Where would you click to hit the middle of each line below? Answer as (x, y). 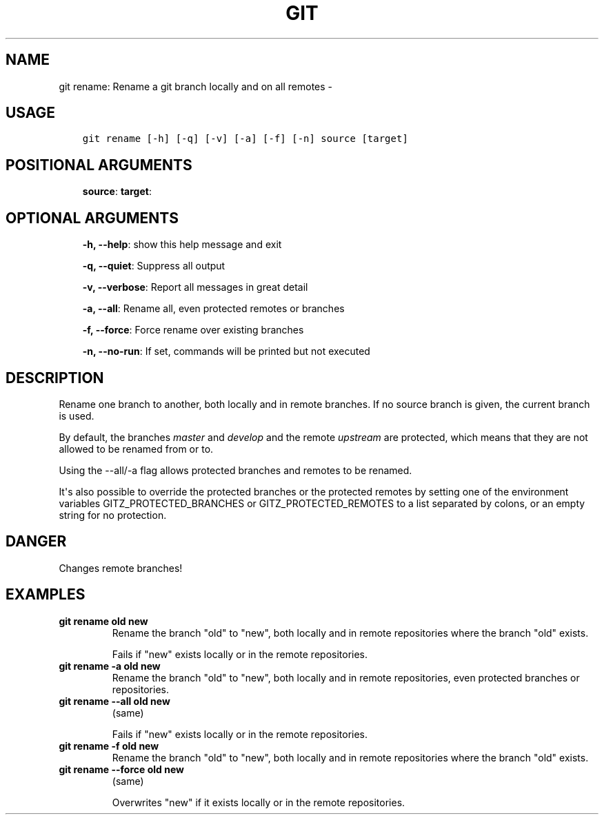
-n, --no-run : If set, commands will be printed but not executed (226, 351)
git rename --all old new (114, 701)
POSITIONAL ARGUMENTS (99, 165)
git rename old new (103, 621)
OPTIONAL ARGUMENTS (92, 218)
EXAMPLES (46, 595)
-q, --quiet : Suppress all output (154, 266)
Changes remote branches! (121, 568)
